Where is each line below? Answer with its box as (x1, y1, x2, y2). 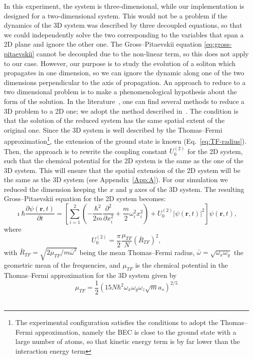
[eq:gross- (204, 39, 232, 49)
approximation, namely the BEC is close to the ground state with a (35, 326, 236, 337)
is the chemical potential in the (135, 260, 228, 270)
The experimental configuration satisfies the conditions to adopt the (15, 317, 218, 327)
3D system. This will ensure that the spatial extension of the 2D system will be (4, 165, 240, 175)
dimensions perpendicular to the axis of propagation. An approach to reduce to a (4, 77, 246, 87)
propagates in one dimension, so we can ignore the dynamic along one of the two (4, 68, 244, 78)
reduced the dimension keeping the (4, 184, 108, 194)
